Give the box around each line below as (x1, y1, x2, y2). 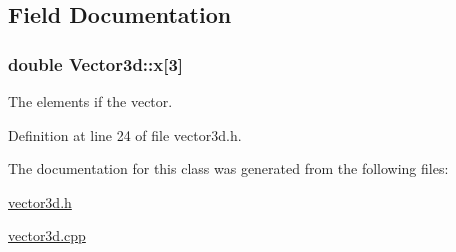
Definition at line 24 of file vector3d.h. (8, 124, 242, 145)
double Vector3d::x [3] (8, 51, 184, 76)
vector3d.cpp (8, 225, 86, 246)
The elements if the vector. (8, 91, 173, 111)
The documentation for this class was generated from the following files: (8, 158, 449, 179)
